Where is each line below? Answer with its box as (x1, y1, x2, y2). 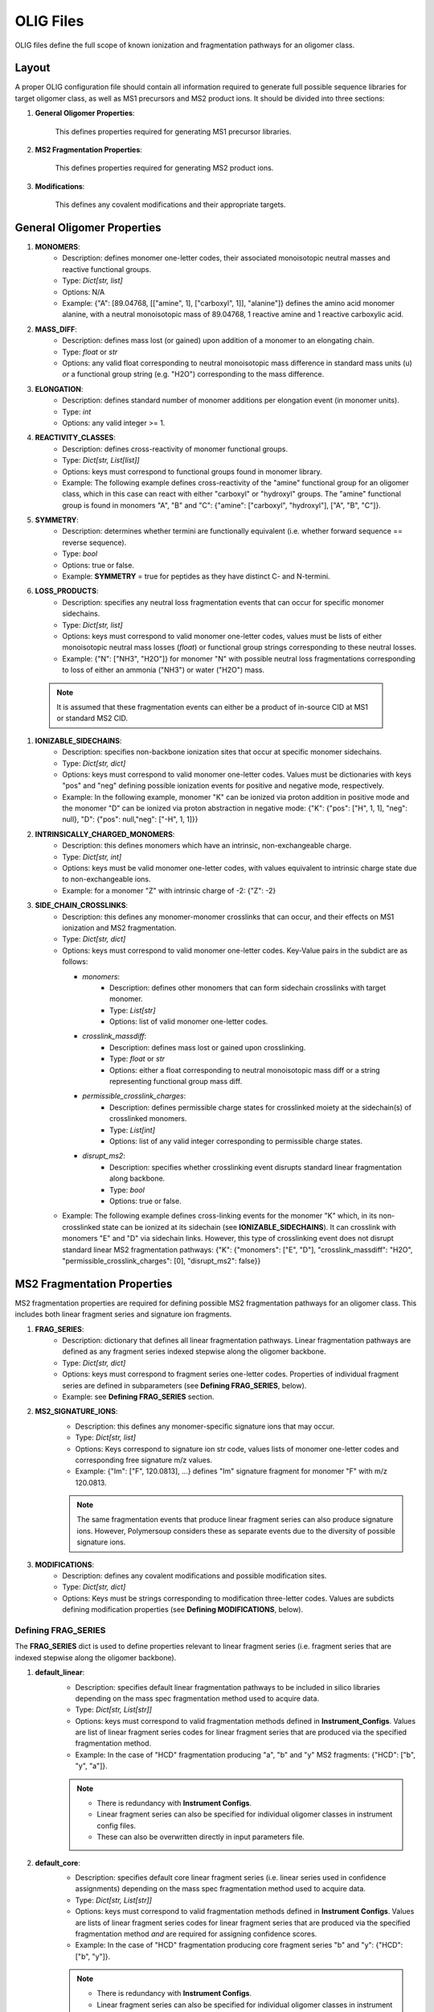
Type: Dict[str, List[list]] (62, 456, 140, 465)
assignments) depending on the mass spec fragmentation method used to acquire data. (75, 1884, 366, 1894)
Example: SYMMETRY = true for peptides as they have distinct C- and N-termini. (62, 571, 330, 581)
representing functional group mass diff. (109, 1077, 243, 1086)
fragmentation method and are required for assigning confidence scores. (75, 1928, 317, 1939)
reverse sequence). (62, 538, 127, 547)
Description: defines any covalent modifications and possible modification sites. (62, 1571, 327, 1581)
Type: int (62, 406, 92, 416)
